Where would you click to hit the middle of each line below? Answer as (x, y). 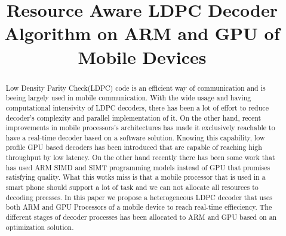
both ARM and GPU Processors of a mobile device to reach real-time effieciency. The (139, 207)
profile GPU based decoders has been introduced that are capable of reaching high (134, 147)
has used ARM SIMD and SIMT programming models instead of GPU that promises (138, 167)
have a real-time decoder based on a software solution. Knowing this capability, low (135, 137)
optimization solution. (40, 227)
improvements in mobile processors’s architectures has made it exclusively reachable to (140, 128)
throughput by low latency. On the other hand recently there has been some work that (140, 157)
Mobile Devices (142, 56)
